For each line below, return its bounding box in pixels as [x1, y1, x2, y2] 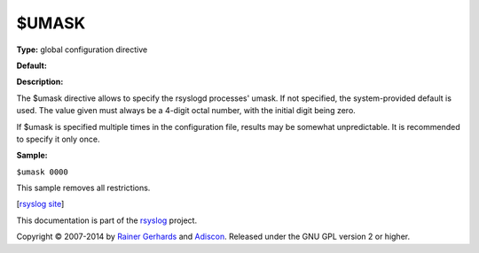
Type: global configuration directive [16, 44, 148, 55]
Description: [16, 76, 64, 88]
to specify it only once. [16, 134, 100, 144]
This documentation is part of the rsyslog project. [16, 215, 198, 226]
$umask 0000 [16, 166, 68, 177]
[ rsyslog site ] [16, 199, 65, 210]
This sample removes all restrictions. [16, 182, 151, 194]
